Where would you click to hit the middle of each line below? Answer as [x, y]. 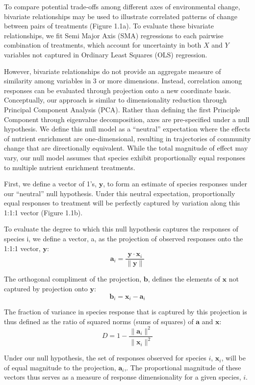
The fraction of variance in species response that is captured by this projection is [126, 311]
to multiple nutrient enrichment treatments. [70, 167]
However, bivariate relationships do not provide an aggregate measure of [113, 71]
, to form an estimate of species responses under [175, 184]
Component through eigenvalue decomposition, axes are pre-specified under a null [127, 119]
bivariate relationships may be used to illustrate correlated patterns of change [121, 16]
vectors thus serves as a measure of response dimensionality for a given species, [123, 377]
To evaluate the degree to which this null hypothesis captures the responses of [121, 229]
